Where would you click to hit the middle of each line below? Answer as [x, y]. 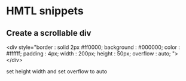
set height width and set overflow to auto [57, 71]
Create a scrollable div [49, 33]
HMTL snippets [45, 11]
